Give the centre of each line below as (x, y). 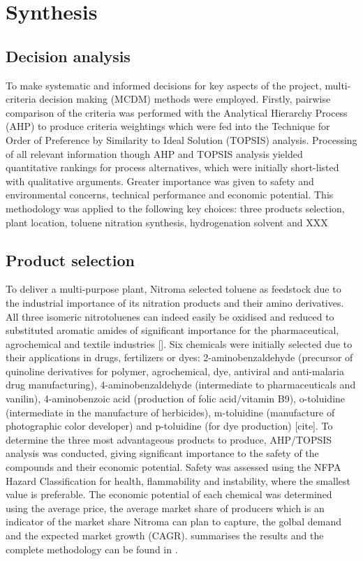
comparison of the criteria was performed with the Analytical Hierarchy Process (177, 112)
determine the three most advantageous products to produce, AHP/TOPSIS (169, 439)
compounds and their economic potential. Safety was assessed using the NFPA (173, 467)
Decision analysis (68, 56)
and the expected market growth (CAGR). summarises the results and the (165, 535)
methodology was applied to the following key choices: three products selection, (175, 208)
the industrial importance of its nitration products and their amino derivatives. (175, 302)
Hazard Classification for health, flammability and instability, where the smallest (178, 480)
